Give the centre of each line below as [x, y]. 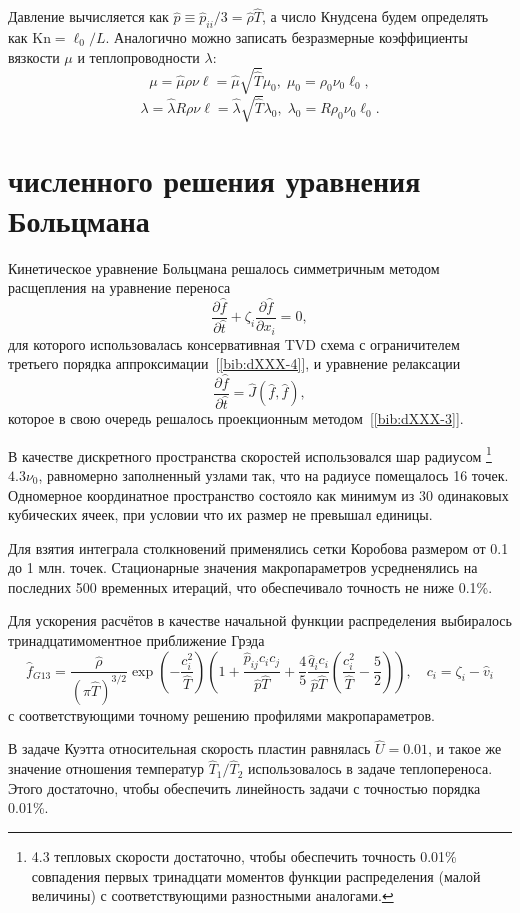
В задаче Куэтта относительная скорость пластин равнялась [189, 748]
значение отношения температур [106, 768]
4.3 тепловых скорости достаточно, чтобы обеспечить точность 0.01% [244, 856]
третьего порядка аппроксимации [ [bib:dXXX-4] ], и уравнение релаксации [234, 363]
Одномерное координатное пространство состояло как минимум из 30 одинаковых [258, 494]
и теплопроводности [138, 56]
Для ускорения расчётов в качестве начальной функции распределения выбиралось [260, 620]
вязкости [34, 56]
